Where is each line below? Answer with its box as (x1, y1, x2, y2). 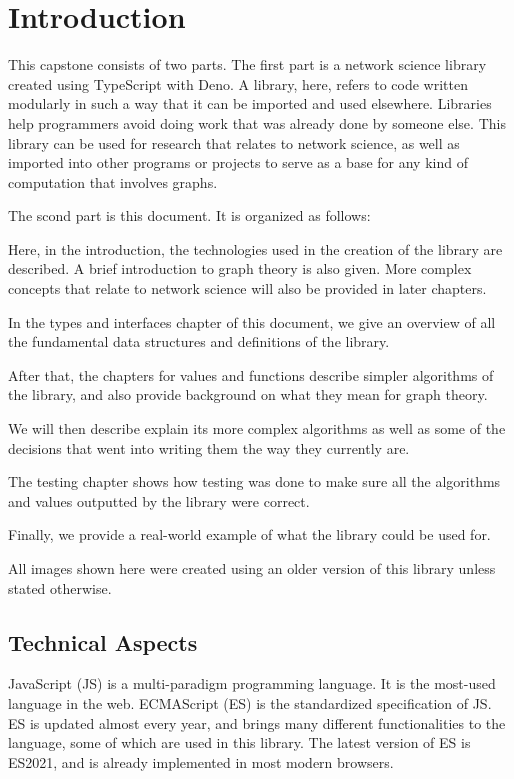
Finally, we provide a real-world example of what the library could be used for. (8, 524, 491, 545)
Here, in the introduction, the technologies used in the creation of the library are (8, 238, 503, 259)
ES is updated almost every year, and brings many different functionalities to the (8, 712, 506, 733)
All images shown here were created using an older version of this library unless (8, 558, 496, 578)
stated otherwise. (8, 577, 112, 598)
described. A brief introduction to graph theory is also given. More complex (8, 258, 472, 279)
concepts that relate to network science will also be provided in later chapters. (8, 278, 487, 299)
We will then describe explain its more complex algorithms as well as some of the (8, 418, 506, 439)
